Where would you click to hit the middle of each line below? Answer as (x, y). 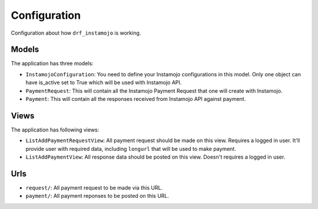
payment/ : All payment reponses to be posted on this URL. (97, 196)
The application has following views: (55, 130)
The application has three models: (52, 63)
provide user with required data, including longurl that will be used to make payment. (131, 149)
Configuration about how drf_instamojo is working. (76, 33)
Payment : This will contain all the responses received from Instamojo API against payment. (136, 99)
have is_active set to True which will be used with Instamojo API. (104, 83)
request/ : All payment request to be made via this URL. (94, 188)
